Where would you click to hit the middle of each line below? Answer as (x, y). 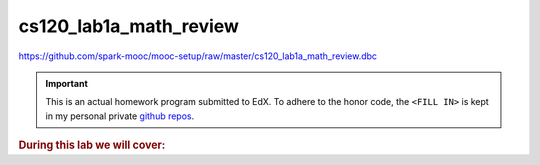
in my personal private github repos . (120, 116)
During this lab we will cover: (92, 145)
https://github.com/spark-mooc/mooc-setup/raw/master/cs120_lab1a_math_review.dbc (198, 56)
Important (67, 83)
